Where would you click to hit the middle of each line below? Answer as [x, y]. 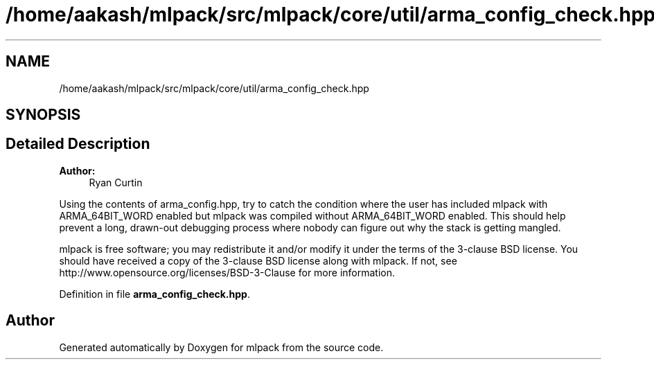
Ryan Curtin [116, 182]
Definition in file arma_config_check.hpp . [154, 294]
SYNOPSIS [43, 115]
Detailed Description [78, 144]
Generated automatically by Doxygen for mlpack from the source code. [221, 347]
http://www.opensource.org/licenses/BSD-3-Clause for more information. [227, 272]
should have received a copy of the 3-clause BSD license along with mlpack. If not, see [258, 260]
